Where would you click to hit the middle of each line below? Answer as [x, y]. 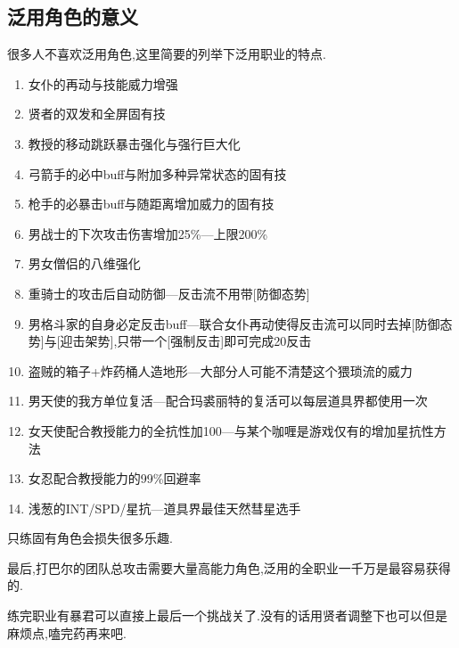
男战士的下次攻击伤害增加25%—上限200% [148, 233]
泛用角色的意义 [73, 16]
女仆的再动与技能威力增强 [103, 83]
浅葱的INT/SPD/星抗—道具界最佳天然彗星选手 [164, 508]
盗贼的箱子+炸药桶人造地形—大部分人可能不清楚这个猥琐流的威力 [220, 370]
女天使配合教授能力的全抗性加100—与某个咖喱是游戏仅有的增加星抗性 [231, 430]
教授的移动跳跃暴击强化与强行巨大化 [134, 143]
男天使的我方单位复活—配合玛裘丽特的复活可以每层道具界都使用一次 [228, 401]
